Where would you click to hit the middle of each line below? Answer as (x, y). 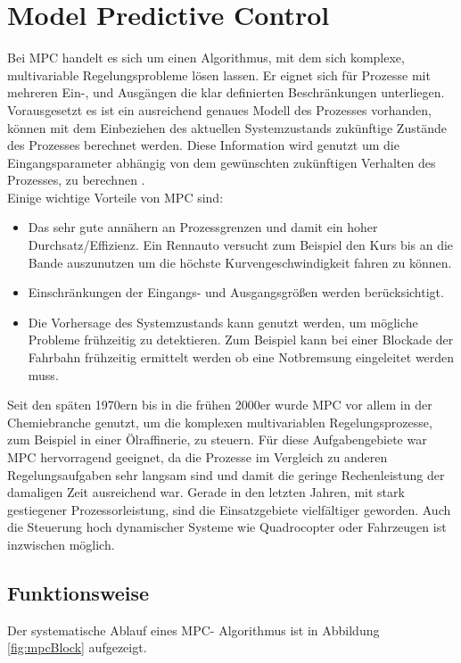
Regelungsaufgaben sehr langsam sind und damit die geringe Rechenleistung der (226, 474)
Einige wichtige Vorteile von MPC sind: (115, 197)
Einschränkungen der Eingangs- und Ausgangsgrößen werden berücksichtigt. (236, 292)
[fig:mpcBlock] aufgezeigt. (77, 647)
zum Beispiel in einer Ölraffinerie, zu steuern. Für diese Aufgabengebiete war (217, 439)
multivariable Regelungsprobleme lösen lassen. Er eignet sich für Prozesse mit (219, 75)
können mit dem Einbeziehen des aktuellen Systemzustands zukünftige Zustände (227, 127)
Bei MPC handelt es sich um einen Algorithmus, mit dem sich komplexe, (206, 58)
